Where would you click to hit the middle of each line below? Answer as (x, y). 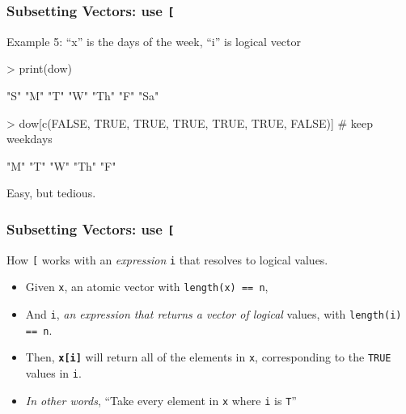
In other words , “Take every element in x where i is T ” (161, 400)
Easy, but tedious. (51, 193)
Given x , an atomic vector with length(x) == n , (147, 287)
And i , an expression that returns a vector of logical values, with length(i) (214, 314)
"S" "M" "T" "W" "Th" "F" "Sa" (83, 95)
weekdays (30, 139)
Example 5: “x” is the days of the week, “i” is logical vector (154, 41)
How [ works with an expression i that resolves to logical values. (167, 259)
